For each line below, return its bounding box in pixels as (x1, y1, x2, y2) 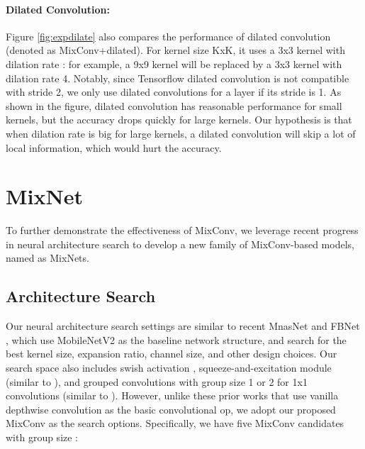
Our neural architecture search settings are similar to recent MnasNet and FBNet (6, 318, 360, 333)
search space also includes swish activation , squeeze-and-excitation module (6, 360, 332, 375)
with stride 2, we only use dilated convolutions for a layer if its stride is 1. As (6, 84, 342, 99)
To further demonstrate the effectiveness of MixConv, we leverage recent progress (6, 223, 359, 238)
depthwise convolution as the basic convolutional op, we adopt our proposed (6, 401, 336, 416)
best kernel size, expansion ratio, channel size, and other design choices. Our (6, 346, 337, 361)
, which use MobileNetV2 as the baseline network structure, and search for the (6, 332, 347, 347)
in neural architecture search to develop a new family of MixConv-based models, (6, 236, 354, 251)
